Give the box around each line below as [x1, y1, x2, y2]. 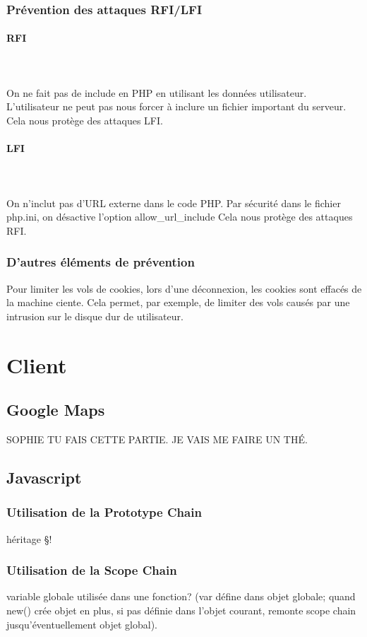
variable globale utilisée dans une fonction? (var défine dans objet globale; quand [6, 589, 356, 604]
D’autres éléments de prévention [6, 253, 195, 271]
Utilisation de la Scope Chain [6, 561, 177, 579]
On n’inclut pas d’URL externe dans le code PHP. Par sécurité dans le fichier [6, 195, 341, 210]
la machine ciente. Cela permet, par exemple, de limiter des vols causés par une [6, 295, 350, 310]
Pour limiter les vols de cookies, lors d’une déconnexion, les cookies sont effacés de [6, 281, 362, 296]
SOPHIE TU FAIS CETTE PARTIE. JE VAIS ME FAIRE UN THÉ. [6, 431, 308, 446]
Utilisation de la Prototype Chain [6, 503, 202, 521]
